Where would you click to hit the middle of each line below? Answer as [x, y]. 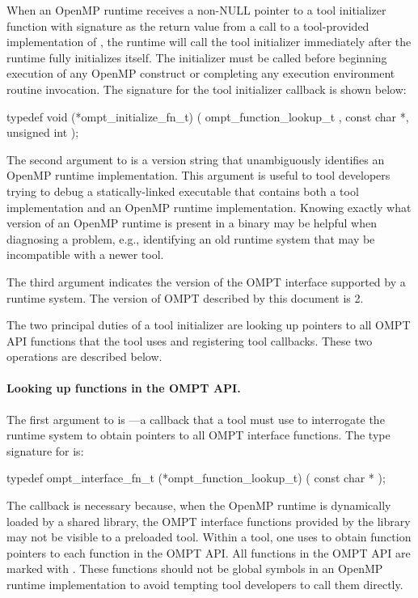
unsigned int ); [43, 132]
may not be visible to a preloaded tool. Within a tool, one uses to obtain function [209, 537]
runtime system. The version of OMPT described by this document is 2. [185, 297]
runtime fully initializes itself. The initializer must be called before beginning [197, 57]
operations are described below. [84, 356]
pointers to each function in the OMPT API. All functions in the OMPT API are [209, 552]
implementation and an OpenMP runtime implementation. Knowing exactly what [209, 207]
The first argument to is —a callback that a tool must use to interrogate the [196, 419]
